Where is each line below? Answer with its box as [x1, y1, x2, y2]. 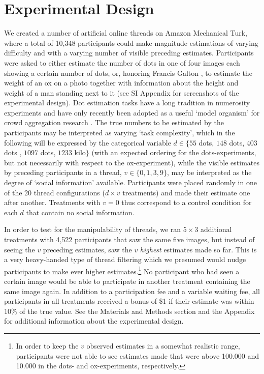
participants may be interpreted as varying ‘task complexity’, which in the [4, 127, 235, 138]
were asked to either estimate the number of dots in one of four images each [4, 57, 240, 68]
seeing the [4, 244, 35, 254]
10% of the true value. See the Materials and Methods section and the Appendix [4, 305, 255, 316]
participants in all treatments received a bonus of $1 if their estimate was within [4, 296, 254, 306]
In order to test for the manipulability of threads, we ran [4, 224, 181, 235]
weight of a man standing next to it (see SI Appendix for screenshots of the [4, 87, 239, 98]
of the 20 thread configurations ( [4, 187, 105, 197]
